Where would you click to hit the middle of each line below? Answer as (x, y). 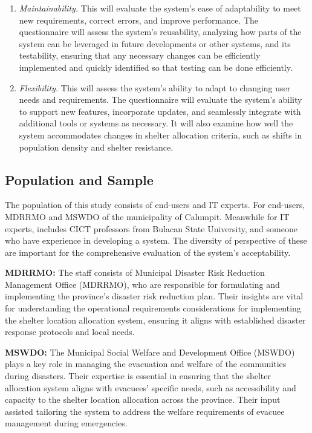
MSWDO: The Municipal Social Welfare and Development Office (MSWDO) (150, 352)
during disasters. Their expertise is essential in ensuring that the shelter (138, 376)
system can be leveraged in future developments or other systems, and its (155, 43)
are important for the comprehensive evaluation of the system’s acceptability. (148, 252)
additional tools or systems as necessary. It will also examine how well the (156, 123)
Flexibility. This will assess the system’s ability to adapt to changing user (155, 87)
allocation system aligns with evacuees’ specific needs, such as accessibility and (151, 387)
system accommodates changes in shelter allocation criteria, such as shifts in (161, 135)
